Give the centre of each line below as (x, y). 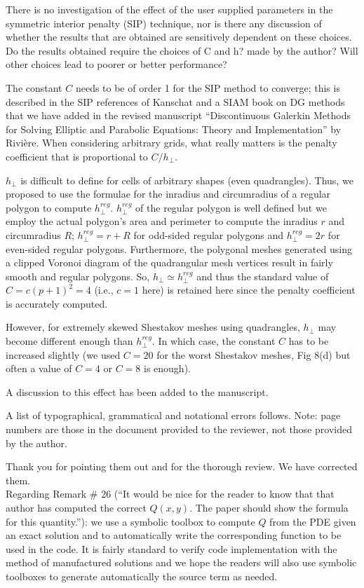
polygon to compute (49, 207)
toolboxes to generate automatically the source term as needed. (142, 576)
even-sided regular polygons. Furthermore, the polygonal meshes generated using (179, 248)
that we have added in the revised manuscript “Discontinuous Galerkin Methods (178, 115)
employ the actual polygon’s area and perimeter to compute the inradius (162, 221)
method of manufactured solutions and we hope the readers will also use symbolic (181, 562)
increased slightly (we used (63, 354)
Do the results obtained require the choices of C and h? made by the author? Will (182, 50)
